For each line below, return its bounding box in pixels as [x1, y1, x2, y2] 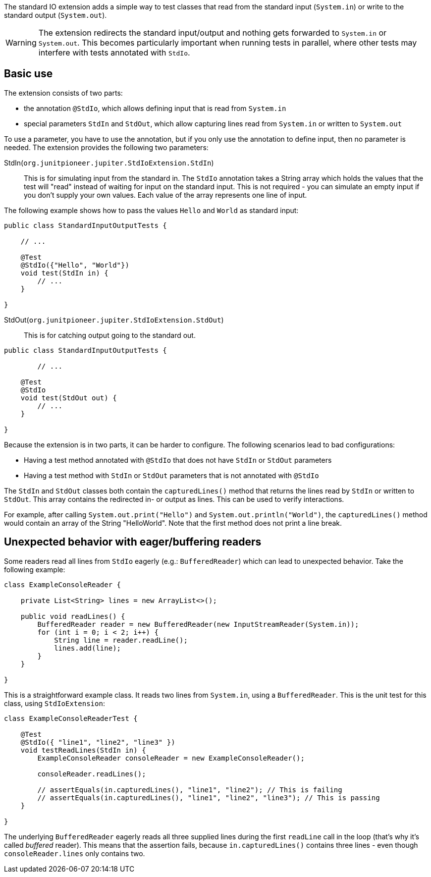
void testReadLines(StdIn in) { [20, 746, 146, 754]
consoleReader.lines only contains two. [4, 849, 145, 858]
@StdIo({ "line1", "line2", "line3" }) [20, 738, 175, 746]
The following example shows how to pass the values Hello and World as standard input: [4, 206, 299, 215]
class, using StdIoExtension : [4, 699, 105, 708]
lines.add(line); [54, 644, 121, 652]
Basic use [4, 67, 53, 80]
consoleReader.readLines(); [37, 769, 146, 778]
